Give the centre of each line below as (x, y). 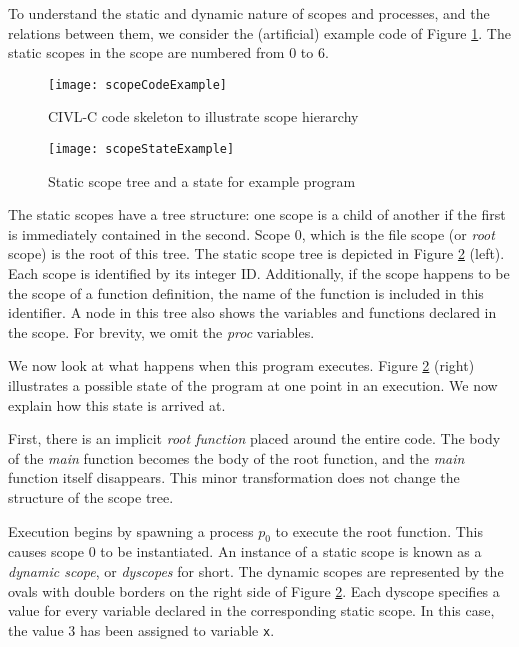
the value (36, 629)
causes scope (46, 551)
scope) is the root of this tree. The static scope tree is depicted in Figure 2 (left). (256, 253)
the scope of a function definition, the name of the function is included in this (246, 292)
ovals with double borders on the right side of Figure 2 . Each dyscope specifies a (254, 590)
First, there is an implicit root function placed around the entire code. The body (254, 438)
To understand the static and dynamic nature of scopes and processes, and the (249, 13)
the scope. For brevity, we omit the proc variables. (161, 331)
